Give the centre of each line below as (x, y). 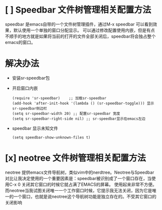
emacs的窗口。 (20, 42)
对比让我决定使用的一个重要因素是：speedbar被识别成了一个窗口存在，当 (78, 178)
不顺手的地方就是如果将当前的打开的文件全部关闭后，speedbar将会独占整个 (81, 36)
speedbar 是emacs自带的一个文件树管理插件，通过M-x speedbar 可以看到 (79, 24)
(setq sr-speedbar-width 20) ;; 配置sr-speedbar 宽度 (66, 113)
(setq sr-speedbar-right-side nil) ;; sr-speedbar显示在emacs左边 (79, 119)
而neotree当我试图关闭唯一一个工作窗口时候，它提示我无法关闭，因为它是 (79, 190)
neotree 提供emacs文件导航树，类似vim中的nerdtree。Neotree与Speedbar (80, 172)
